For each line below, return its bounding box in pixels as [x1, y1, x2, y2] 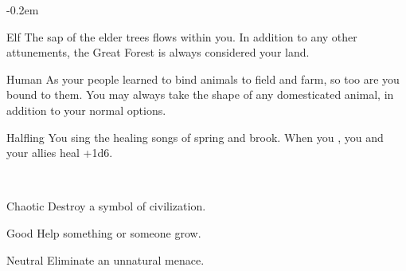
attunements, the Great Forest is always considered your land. [6, 44, 310, 61]
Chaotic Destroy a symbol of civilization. [6, 198, 206, 214]
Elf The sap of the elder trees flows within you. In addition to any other [6, 28, 357, 45]
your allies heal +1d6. [6, 144, 113, 161]
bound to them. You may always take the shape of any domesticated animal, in [6, 86, 394, 103]
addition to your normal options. [6, 101, 166, 118]
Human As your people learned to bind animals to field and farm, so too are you [6, 70, 400, 87]
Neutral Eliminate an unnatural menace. [6, 251, 205, 268]
